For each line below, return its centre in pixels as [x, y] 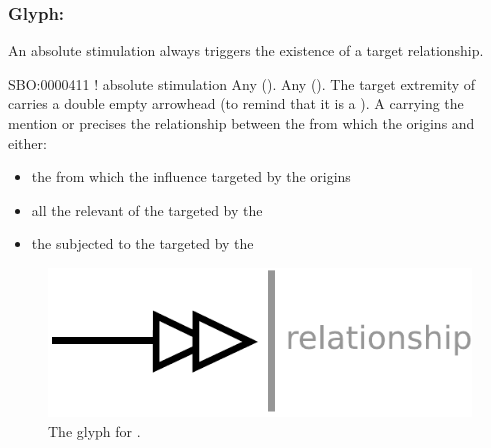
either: [27, 142]
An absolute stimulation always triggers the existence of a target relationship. [246, 50]
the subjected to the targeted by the [142, 243]
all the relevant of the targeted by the [147, 209]
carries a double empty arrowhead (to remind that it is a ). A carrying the [236, 103]
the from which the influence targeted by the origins [191, 176]
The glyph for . [94, 430]
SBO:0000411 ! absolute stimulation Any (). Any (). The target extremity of [242, 83]
